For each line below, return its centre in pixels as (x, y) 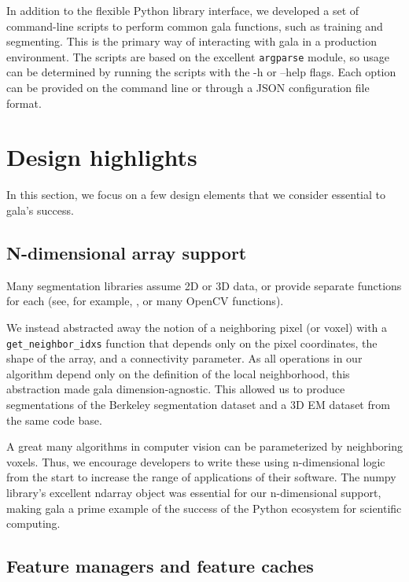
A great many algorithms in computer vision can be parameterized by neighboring (205, 446)
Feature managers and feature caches (160, 566)
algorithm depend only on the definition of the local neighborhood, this (178, 373)
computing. (33, 523)
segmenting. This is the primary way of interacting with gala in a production (192, 41)
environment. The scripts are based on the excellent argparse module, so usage (198, 56)
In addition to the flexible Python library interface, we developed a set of (183, 10)
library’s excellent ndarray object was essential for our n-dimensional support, (194, 492)
